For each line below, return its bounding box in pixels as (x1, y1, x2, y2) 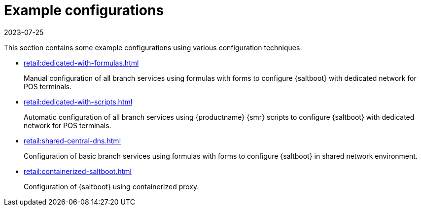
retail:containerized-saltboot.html (24, 167, 132, 175)
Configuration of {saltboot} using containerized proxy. (24, 182, 199, 191)
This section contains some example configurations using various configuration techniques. (4, 43, 302, 52)
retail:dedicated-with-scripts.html (24, 97, 133, 106)
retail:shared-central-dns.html (24, 136, 121, 145)
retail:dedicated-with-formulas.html (24, 58, 139, 67)
